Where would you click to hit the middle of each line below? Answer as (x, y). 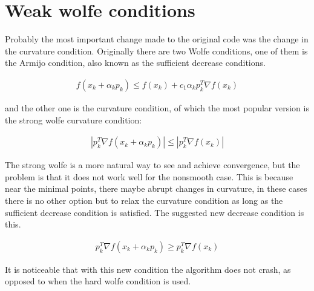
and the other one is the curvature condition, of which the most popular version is (157, 107)
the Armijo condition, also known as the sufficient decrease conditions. (135, 63)
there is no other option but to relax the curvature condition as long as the (144, 200)
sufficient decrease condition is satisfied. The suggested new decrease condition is (155, 212)
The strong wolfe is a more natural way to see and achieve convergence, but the (152, 165)
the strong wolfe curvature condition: (74, 119)
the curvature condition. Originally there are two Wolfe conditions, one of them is (156, 51)
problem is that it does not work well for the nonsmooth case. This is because (149, 176)
